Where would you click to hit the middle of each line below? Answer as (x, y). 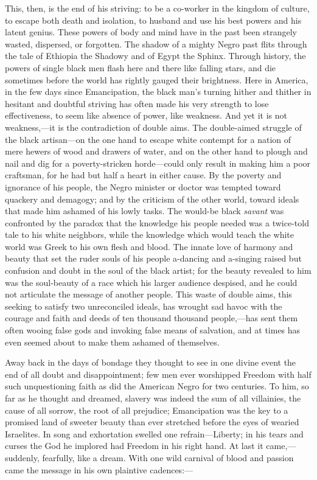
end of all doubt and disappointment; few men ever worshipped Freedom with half (158, 374)
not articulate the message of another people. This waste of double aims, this (148, 294)
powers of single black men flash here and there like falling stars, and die (141, 67)
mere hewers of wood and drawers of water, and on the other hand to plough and (156, 151)
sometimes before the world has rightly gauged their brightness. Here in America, (157, 79)
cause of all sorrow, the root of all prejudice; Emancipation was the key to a (147, 410)
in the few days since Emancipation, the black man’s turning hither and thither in (158, 92)
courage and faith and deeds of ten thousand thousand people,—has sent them (152, 318)
